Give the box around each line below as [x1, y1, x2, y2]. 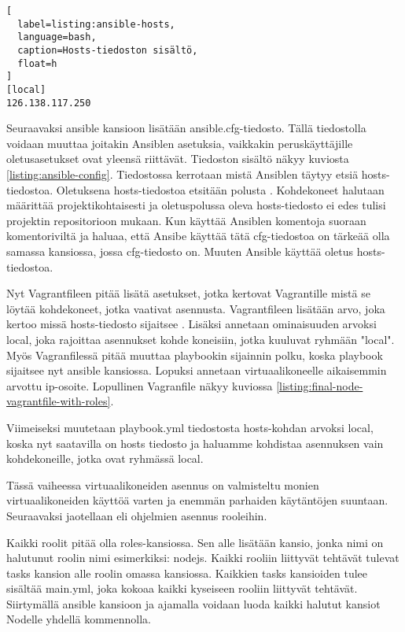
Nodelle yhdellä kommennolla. [6, 611, 151, 627]
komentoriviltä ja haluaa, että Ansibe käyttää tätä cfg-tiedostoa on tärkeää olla [6, 227, 390, 244]
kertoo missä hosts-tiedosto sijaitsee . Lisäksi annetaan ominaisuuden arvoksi [6, 316, 377, 332]
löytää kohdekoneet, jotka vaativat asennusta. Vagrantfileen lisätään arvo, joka [6, 300, 385, 316]
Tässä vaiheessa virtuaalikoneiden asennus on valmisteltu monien [6, 476, 319, 493]
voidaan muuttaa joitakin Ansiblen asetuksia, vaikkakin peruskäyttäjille [6, 135, 353, 151]
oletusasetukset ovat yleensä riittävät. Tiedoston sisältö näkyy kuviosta [6, 150, 349, 167]
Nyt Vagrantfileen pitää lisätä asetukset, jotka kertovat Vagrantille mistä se [6, 285, 370, 301]
